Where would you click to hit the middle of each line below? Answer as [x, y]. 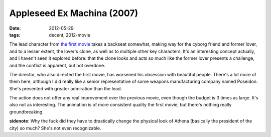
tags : [15, 35]
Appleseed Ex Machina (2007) [74, 13]
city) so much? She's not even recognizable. [55, 128]
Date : [15, 28]
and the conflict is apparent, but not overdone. [57, 65]
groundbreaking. [26, 112]
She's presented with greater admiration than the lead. [66, 88]
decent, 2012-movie [70, 35]
